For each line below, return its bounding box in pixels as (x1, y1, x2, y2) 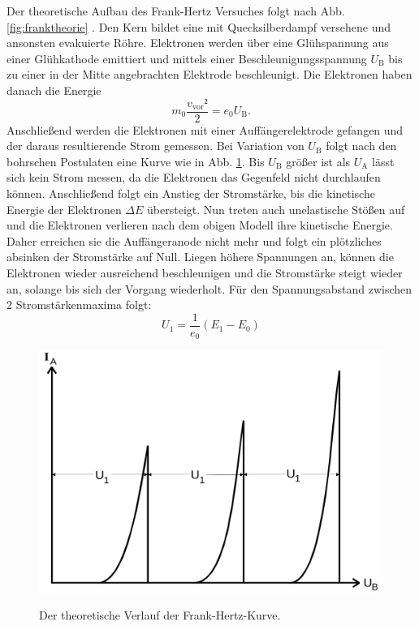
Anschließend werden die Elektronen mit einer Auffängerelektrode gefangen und (6, 121, 404, 138)
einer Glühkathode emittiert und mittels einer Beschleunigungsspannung (6, 49, 367, 66)
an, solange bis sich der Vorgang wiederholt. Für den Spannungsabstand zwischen (6, 280, 413, 297)
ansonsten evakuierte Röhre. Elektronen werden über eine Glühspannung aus (6, 34, 389, 51)
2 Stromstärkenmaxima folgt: (6, 296, 152, 313)
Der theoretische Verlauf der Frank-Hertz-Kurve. (39, 607, 281, 624)
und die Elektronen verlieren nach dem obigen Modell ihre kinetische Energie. (6, 217, 393, 234)
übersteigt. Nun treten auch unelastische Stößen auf (147, 200, 405, 217)
